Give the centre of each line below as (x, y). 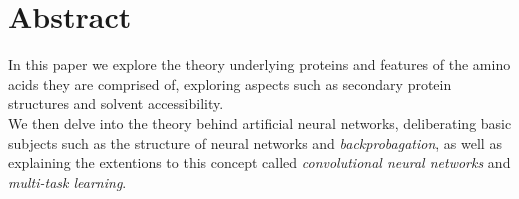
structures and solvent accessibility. (116, 103)
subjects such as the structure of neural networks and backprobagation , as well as (255, 142)
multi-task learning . (67, 181)
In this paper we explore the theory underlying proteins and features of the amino (259, 64)
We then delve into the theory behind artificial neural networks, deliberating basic (260, 122)
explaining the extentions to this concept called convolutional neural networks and (259, 162)
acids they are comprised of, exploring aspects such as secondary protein (230, 83)
